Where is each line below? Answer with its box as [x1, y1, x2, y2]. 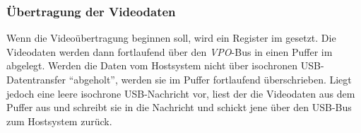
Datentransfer [6, 72, 66, 86]
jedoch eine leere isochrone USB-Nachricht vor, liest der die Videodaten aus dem [6, 86, 355, 100]
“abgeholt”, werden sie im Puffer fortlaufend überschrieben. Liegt [69, 72, 352, 86]
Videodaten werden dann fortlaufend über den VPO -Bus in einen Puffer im [6, 44, 333, 59]
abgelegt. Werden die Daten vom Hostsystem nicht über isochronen [6, 58, 298, 73]
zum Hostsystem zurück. [6, 113, 112, 128]
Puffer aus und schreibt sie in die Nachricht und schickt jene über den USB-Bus [6, 100, 352, 115]
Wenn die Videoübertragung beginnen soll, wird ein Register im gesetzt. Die [6, 30, 336, 45]
